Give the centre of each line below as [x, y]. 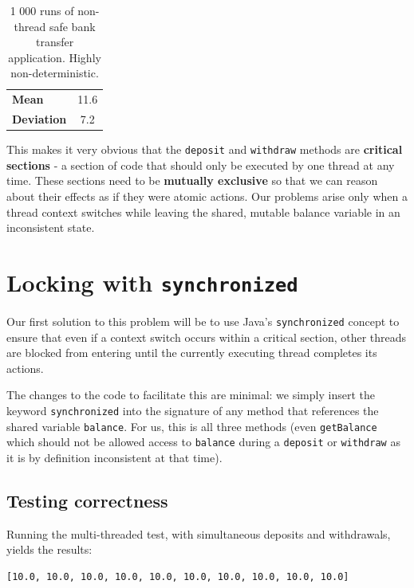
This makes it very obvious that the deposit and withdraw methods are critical [205, 149]
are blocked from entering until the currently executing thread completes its [192, 353]
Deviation [39, 119]
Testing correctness [87, 501]
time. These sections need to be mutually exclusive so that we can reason [192, 180]
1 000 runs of [42, 10]
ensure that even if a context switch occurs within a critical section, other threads [207, 337]
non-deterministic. [55, 73]
